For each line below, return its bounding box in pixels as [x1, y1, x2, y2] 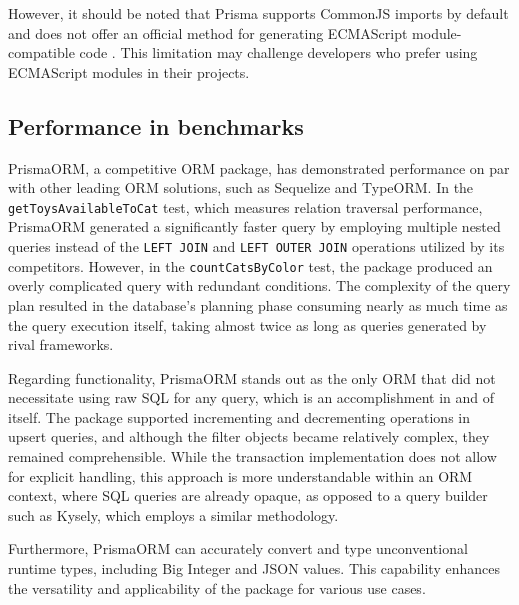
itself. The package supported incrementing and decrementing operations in [8, 406, 471, 427]
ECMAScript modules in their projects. [8, 61, 250, 82]
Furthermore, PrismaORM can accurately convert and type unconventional [8, 538, 468, 559]
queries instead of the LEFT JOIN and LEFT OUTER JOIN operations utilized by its [8, 236, 505, 257]
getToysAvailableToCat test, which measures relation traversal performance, [8, 196, 483, 217]
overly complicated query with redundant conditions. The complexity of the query [8, 275, 511, 296]
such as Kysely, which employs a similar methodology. [8, 504, 339, 525]
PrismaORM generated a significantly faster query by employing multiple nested [8, 216, 501, 237]
